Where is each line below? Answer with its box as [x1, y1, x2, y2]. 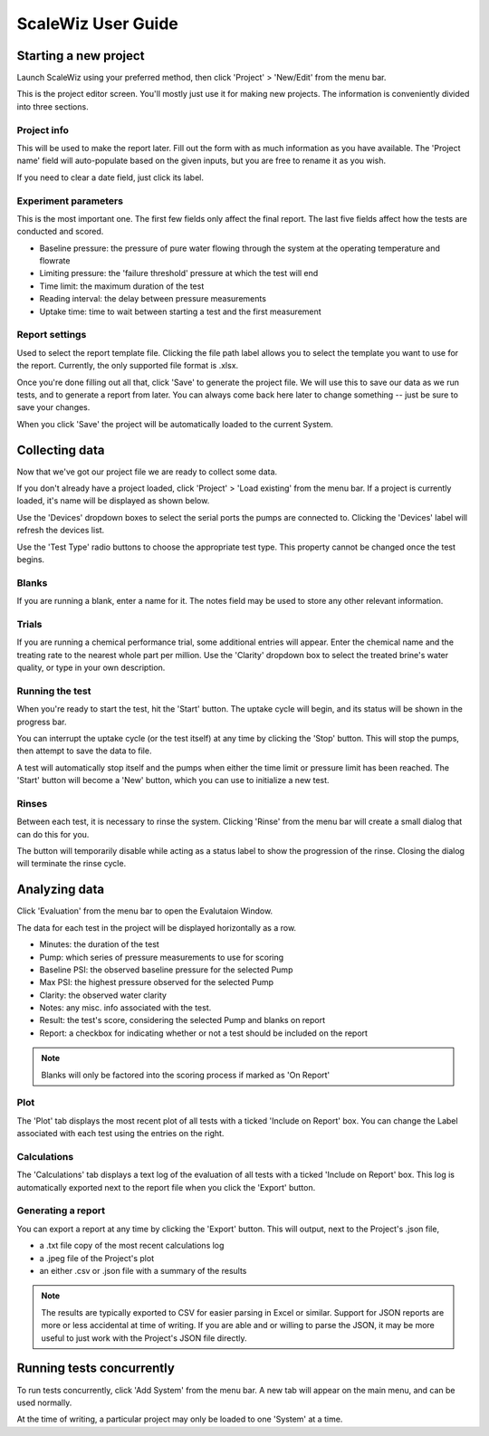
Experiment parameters [16, 195, 124, 207]
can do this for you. [16, 828, 90, 839]
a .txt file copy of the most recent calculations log [39, 1240, 225, 1251]
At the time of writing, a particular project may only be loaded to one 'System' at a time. [16, 1413, 343, 1425]
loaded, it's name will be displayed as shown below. [16, 495, 210, 506]
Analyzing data [16, 882, 104, 897]
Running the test [16, 684, 91, 697]
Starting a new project [16, 48, 145, 63]
